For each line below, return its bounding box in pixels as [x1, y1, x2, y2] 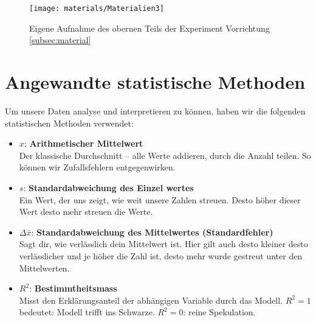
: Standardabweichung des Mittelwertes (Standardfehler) [31, 225, 273, 238]
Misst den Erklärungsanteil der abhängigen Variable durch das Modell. [19, 293, 283, 306]
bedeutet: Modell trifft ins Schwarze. [19, 306, 155, 318]
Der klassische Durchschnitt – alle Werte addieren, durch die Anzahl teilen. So [19, 149, 311, 161]
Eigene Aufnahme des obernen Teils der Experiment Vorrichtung [29, 21, 270, 34]
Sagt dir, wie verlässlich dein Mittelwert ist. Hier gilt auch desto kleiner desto [19, 237, 308, 250]
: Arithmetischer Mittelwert [24, 137, 143, 150]
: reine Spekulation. [183, 306, 256, 318]
